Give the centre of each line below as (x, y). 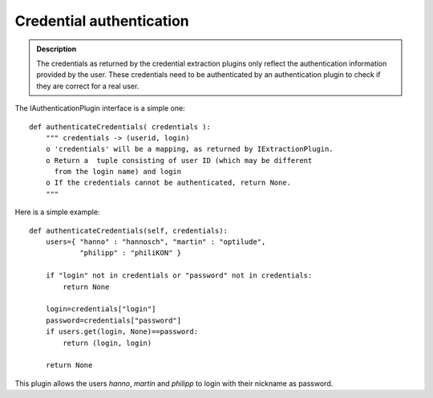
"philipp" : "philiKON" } (131, 253)
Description (57, 49)
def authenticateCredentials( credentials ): (120, 127)
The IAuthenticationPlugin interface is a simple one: (100, 108)
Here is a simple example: (57, 212)
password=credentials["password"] (113, 320)
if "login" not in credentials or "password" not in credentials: (179, 276)
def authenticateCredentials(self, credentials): (129, 230)
